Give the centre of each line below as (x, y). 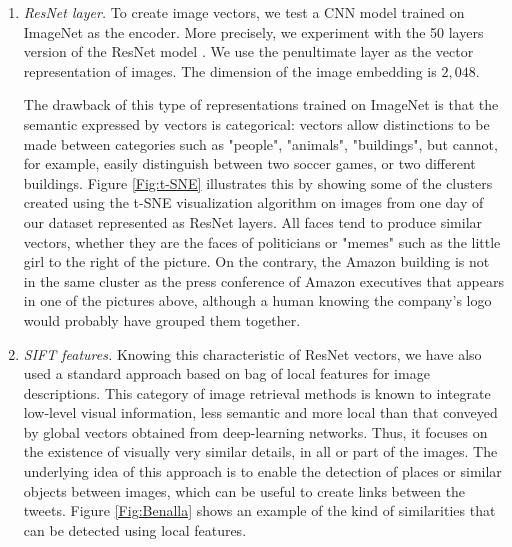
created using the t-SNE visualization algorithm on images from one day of (253, 202)
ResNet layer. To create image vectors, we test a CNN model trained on (244, 12)
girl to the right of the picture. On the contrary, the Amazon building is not (256, 261)
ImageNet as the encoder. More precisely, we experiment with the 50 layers (253, 31)
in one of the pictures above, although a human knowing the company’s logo (257, 300)
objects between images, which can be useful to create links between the (244, 490)
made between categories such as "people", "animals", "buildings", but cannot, (260, 143)
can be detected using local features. (135, 529)
